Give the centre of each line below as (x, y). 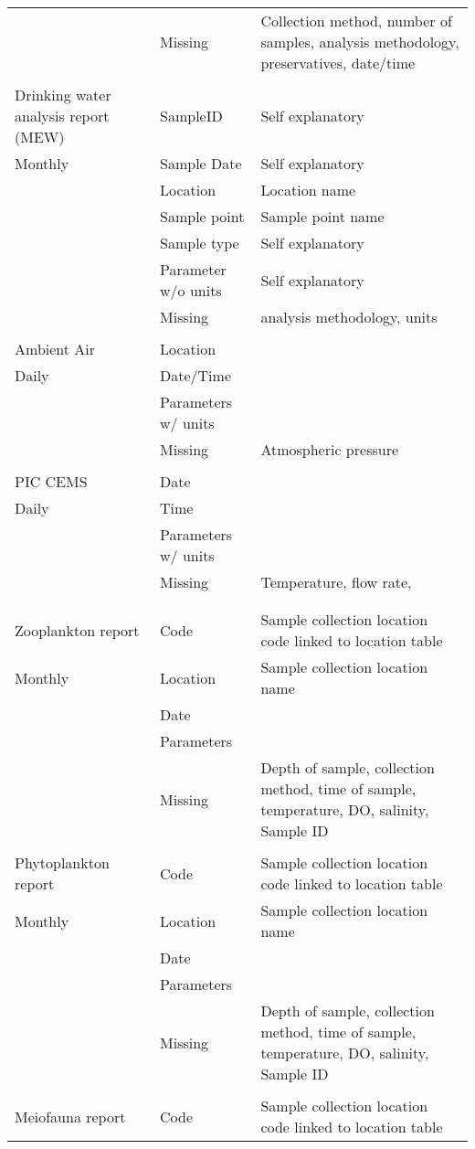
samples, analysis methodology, (360, 42)
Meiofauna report (70, 1116)
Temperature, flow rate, (336, 582)
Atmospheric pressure (330, 449)
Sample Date (201, 163)
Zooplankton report (77, 630)
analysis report (62, 116)
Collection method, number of (356, 21)
